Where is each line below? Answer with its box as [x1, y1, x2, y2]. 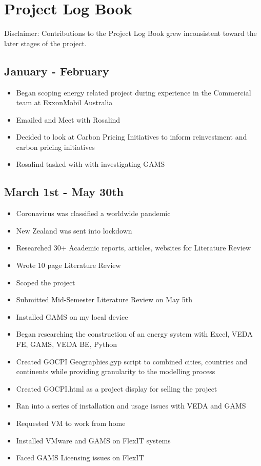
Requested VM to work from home [16, 418, 126, 428]
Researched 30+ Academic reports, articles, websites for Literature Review [16, 242, 251, 253]
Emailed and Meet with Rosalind [16, 114, 121, 125]
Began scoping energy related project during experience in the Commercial [16, 87, 251, 98]
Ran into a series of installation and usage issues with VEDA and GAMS [16, 400, 246, 411]
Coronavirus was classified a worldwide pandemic [16, 208, 171, 219]
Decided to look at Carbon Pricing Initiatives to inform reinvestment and [16, 131, 247, 142]
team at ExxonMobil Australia [16, 97, 113, 108]
